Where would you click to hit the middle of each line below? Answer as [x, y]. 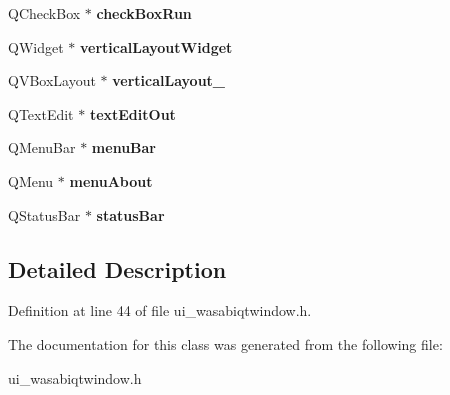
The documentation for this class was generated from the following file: [225, 343]
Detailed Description [117, 268]
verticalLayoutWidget [156, 46]
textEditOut [132, 113]
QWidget [36, 46]
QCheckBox [44, 13]
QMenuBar [42, 147]
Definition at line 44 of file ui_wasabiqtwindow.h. [160, 310]
